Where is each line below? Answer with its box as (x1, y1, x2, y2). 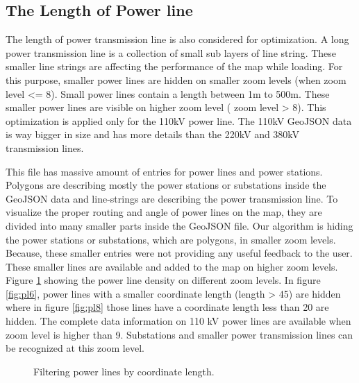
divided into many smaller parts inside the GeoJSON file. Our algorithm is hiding (6, 218, 353, 232)
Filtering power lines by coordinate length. (33, 364, 215, 378)
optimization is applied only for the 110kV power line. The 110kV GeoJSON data (6, 113, 352, 128)
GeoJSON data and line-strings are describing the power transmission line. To (6, 191, 338, 205)
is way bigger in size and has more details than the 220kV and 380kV (6, 127, 300, 142)
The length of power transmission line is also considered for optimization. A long (6, 32, 349, 46)
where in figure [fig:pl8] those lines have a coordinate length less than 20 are (6, 300, 329, 314)
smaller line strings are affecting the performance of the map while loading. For (6, 59, 343, 74)
